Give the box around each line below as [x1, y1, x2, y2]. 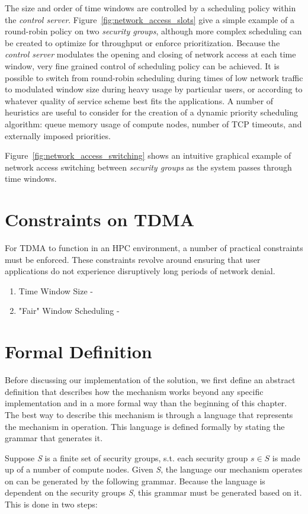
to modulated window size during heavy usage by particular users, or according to [5, 83, 303, 95]
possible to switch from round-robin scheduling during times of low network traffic [5, 71, 303, 83]
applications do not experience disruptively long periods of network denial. [5, 265, 275, 277]
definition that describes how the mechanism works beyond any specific [5, 385, 264, 397]
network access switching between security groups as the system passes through [5, 160, 292, 173]
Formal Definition [5, 339, 152, 364]
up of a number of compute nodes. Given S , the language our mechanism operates [5, 463, 303, 476]
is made [272, 451, 300, 464]
